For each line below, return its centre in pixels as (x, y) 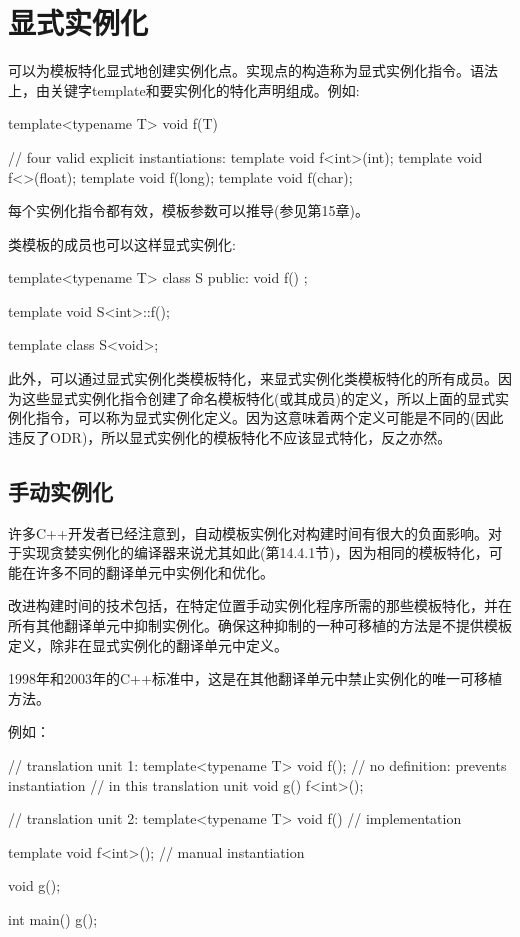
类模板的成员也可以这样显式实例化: (122, 243)
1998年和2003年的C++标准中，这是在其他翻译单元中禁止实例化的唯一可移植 (255, 678)
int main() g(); (53, 918)
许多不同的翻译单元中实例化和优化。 (154, 571)
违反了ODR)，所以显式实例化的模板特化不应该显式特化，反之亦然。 (230, 436)
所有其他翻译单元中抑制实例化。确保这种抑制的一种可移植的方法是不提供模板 (260, 625)
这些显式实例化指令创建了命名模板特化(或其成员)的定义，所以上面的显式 (258, 397)
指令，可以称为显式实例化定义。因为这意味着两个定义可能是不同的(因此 (269, 417)
